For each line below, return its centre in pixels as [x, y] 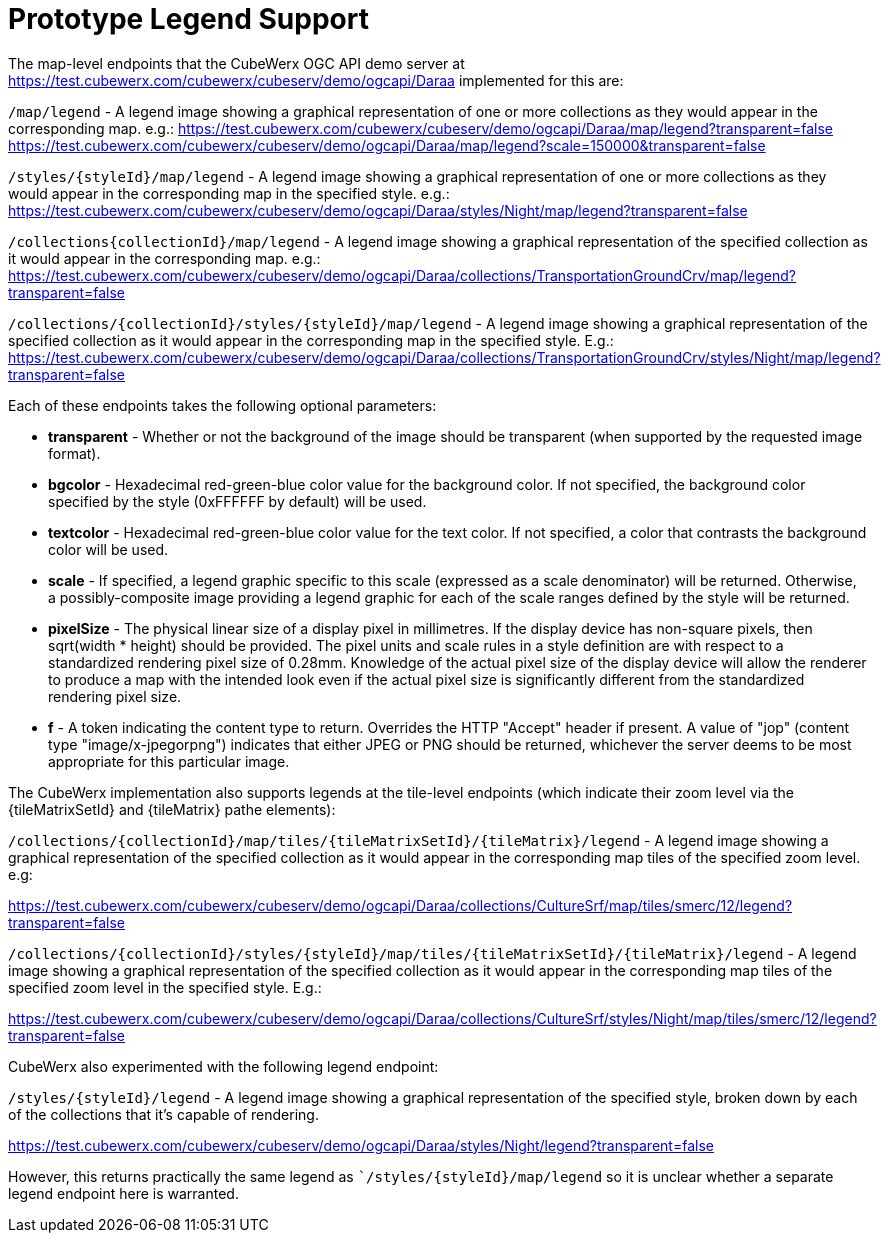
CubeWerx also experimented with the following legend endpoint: [223, 1066]
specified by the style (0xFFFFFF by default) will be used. [237, 501]
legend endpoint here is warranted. [123, 1193]
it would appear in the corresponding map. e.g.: [164, 258]
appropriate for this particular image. [169, 761]
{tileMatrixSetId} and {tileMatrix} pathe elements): [172, 809]
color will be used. [108, 549]
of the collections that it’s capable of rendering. [163, 1114]
